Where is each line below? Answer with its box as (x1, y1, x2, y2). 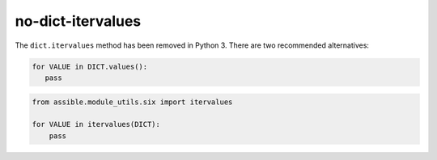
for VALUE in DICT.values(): (32, 61, 148, 71)
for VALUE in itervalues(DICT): (32, 120, 161, 129)
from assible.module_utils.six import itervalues (32, 97, 233, 107)
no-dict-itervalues (15, 12, 142, 30)
